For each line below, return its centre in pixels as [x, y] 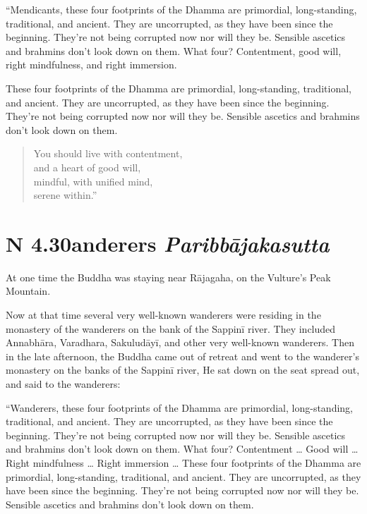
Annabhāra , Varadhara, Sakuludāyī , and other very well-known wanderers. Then [180, 342]
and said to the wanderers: [63, 384]
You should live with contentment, [108, 153]
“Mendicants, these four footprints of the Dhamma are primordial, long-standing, [181, 9]
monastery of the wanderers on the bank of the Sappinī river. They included [171, 328]
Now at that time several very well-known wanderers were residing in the [163, 315]
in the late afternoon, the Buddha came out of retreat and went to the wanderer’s [182, 356]
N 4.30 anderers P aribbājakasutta [168, 243]
